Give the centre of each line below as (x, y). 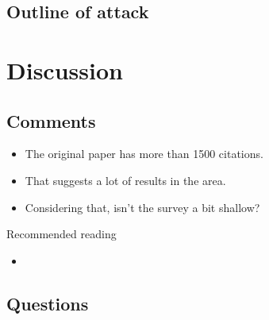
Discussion (65, 69)
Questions (48, 303)
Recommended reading (61, 234)
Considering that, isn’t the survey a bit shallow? (142, 207)
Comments (51, 120)
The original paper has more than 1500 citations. (144, 154)
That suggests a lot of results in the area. (125, 180)
